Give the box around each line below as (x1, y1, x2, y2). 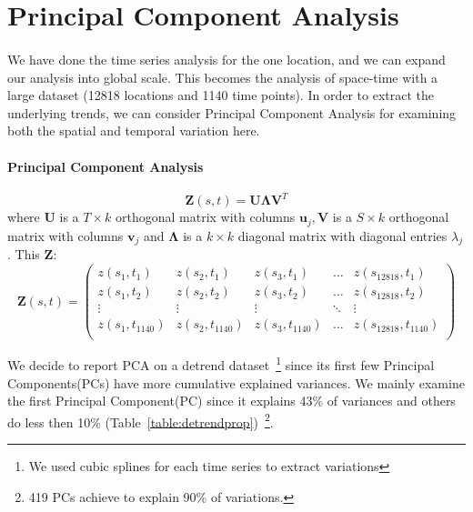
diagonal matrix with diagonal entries (237, 226, 448, 245)
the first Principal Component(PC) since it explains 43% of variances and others (7, 391, 456, 410)
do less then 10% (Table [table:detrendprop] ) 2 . (7, 409, 274, 431)
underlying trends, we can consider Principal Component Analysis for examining (7, 103, 457, 122)
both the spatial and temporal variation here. (7, 121, 260, 140)
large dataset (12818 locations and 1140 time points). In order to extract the (7, 85, 434, 105)
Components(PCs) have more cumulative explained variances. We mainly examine (7, 373, 465, 392)
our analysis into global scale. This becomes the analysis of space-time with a (7, 67, 438, 86)
